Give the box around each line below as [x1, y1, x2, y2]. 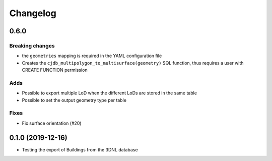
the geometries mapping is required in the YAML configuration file [22, 53, 162, 59]
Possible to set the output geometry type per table [22, 97, 127, 103]
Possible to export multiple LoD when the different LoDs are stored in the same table [22, 90, 197, 96]
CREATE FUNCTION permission [22, 67, 88, 73]
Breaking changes [9, 42, 55, 49]
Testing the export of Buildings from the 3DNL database [22, 146, 138, 152]
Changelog [9, 8, 56, 19]
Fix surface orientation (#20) [22, 120, 82, 126]
